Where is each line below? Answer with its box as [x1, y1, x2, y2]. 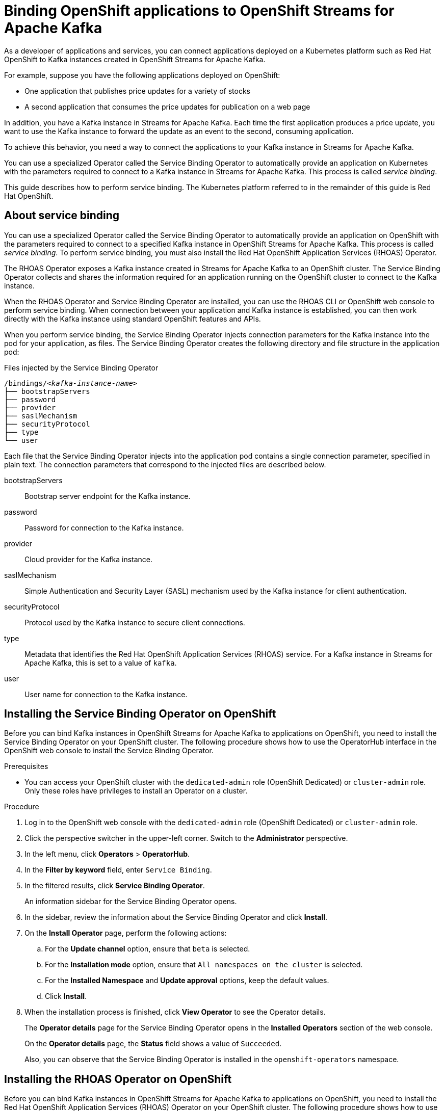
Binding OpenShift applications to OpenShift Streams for [4, 2, 395, 19]
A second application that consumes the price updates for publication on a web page [24, 102, 310, 111]
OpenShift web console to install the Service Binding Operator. [4, 746, 214, 755]
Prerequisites [4, 762, 48, 771]
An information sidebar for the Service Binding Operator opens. [24, 897, 237, 906]
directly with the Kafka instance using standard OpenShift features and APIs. [4, 314, 261, 323]
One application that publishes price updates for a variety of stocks [24, 86, 250, 95]
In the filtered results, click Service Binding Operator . [24, 881, 205, 890]
